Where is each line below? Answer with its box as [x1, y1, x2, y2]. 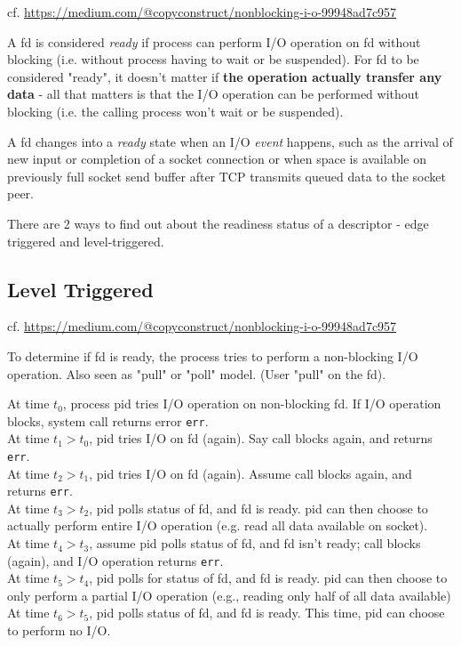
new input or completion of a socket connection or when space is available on [7, 149, 426, 168]
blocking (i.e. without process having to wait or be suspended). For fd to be [7, 50, 419, 69]
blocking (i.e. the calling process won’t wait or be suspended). [7, 101, 344, 120]
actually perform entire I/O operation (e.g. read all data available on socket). [7, 516, 428, 535]
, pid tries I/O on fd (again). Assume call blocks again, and [89, 464, 412, 482]
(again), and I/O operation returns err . [7, 551, 224, 569]
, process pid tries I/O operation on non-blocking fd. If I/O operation [62, 394, 441, 413]
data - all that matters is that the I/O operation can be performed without [7, 85, 420, 103]
